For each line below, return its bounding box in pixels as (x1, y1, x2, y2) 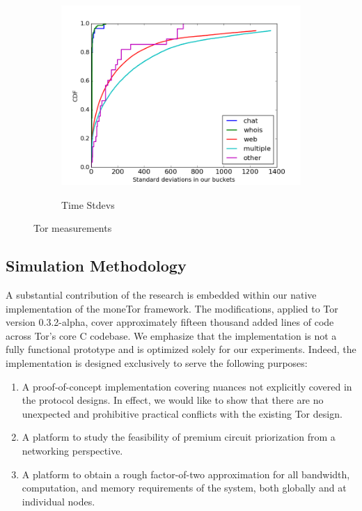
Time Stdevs (61, 197, 115, 212)
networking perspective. (22, 443, 123, 457)
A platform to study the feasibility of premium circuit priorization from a (22, 430, 336, 444)
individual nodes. (22, 494, 95, 508)
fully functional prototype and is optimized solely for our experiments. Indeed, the (6, 342, 356, 356)
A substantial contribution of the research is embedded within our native (6, 287, 317, 301)
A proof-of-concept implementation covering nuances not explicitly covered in (22, 379, 352, 393)
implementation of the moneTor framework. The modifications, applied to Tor (6, 301, 338, 315)
